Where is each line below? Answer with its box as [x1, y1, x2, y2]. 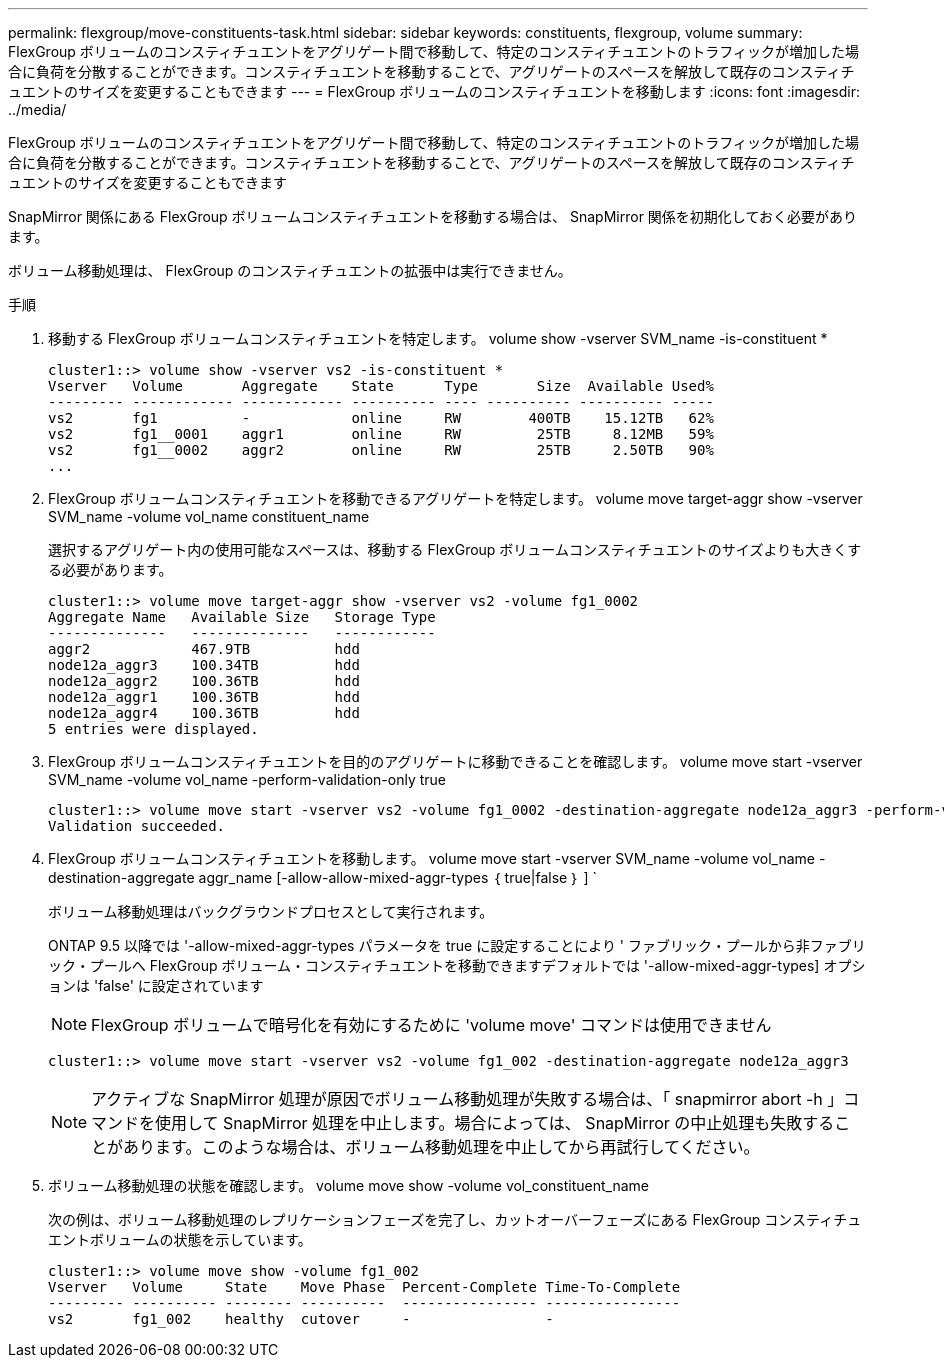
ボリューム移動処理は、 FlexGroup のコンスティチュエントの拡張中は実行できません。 [8, 262, 572, 279]
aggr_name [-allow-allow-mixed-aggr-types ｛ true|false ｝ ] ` [198, 869, 598, 886]
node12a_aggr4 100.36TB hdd [48, 705, 360, 721]
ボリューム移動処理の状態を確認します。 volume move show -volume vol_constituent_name [48, 1177, 649, 1194]
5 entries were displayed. [48, 721, 259, 737]
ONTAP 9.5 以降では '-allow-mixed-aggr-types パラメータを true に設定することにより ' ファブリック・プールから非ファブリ [48, 937, 866, 954]
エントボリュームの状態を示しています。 [48, 1231, 312, 1248]
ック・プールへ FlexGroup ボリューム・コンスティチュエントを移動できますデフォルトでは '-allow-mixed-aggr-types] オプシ [48, 957, 866, 974]
